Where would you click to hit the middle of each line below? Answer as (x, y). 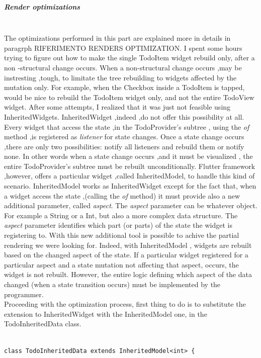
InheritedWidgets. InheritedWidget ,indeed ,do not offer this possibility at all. (124, 116)
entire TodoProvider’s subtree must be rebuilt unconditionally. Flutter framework (130, 166)
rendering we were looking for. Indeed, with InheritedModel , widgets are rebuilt (128, 245)
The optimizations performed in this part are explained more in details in (117, 38)
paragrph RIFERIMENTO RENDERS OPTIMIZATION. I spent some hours (123, 48)
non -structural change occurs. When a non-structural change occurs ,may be (123, 67)
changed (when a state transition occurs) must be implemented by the (112, 284)
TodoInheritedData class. (43, 324)
